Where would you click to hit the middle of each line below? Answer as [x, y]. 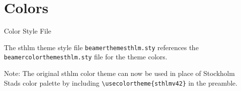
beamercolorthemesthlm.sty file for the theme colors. [86, 57]
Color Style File [28, 31]
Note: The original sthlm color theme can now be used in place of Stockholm [120, 73]
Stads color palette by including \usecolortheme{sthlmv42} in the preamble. [121, 82]
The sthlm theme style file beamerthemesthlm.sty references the [101, 47]
